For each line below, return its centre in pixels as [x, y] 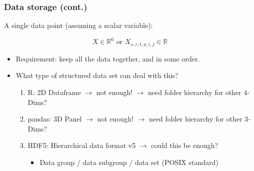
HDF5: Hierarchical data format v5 [82, 145]
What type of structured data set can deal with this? [97, 75]
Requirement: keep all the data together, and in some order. [108, 58]
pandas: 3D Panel [55, 119]
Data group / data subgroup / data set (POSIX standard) [129, 162]
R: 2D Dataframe [54, 92]
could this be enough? [185, 145]
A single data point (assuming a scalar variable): [78, 25]
